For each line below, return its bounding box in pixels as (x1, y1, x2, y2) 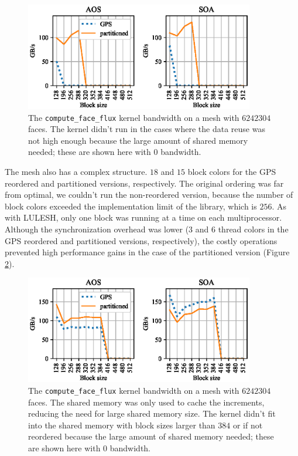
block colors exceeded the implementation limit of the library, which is (5, 200, 257, 212)
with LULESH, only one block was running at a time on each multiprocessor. (5, 211, 282, 224)
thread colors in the (218, 223, 289, 235)
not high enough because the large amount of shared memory (28, 134, 248, 146)
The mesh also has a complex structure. (5, 165, 148, 178)
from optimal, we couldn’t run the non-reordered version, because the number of (5, 188, 293, 201)
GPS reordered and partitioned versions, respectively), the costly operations (5, 234, 278, 246)
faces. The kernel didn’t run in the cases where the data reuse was (28, 123, 265, 135)
